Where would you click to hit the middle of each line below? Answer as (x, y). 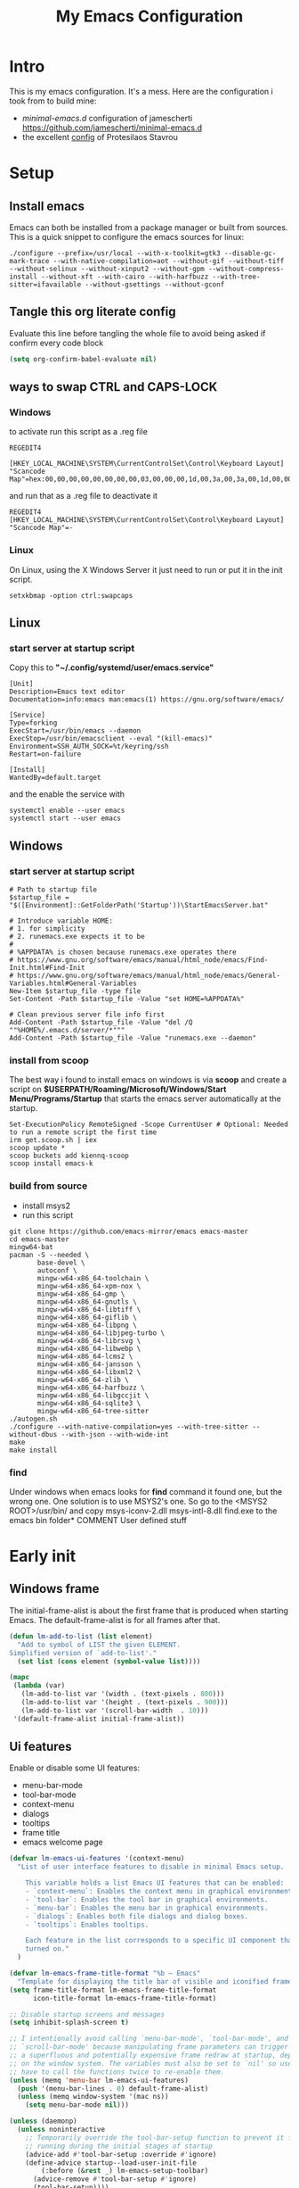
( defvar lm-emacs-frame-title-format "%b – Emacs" (105, 1974)
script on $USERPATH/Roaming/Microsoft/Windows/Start (118, 1090)
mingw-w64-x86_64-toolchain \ (93, 1278)
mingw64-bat (31, 1247)
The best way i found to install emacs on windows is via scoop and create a (148, 1080)
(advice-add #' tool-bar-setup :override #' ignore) (121, 2154)
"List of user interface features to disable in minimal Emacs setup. (151, 1867)
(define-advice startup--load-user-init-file (111, 2163)
